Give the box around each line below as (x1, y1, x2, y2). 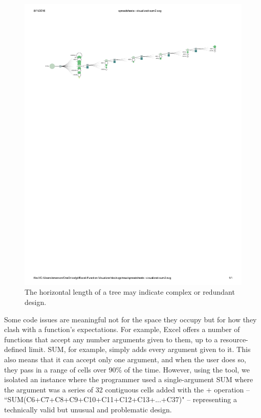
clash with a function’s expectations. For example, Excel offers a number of (4, 324, 240, 335)
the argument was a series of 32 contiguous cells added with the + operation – (4, 384, 250, 394)
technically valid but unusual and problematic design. (4, 404, 172, 415)
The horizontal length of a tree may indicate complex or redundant (25, 287, 235, 297)
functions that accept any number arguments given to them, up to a (4, 334, 218, 344)
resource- (220, 334, 248, 344)
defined (4, 344, 27, 355)
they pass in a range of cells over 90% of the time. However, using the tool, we (4, 364, 250, 375)
